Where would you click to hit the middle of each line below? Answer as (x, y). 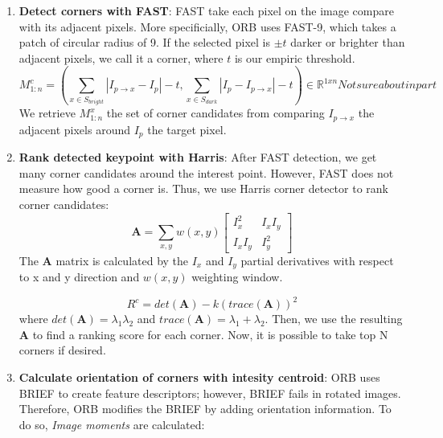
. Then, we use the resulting (334, 319)
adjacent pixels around (74, 129)
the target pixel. (187, 129)
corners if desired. (62, 350)
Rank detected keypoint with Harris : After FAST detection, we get (198, 157)
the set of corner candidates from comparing (215, 113)
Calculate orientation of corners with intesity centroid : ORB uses (199, 377)
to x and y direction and (79, 277)
